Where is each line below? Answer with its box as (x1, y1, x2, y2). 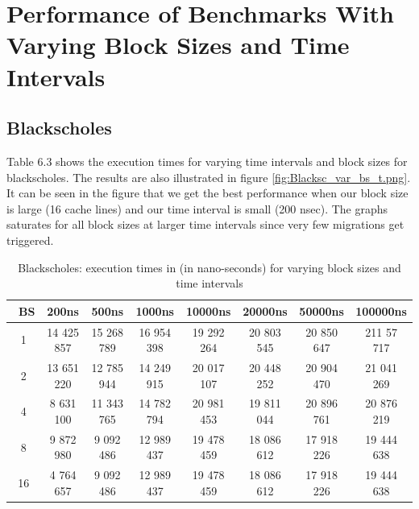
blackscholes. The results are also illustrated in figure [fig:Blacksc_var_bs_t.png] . (6, 168, 411, 185)
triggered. (6, 231, 54, 248)
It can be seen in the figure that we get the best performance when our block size (6, 184, 409, 201)
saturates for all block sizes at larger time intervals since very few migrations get (6, 216, 404, 233)
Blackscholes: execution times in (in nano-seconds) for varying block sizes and (18, 259, 401, 275)
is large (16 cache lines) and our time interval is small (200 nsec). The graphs (6, 200, 388, 217)
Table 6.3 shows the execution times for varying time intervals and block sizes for (6, 152, 408, 169)
